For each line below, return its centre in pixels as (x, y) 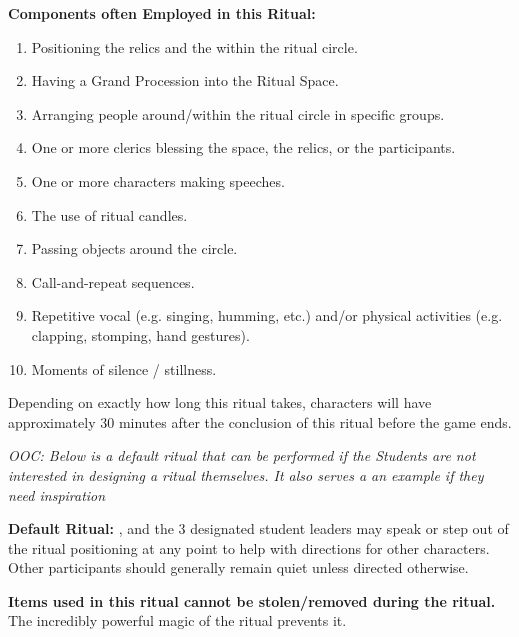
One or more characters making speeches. (158, 180)
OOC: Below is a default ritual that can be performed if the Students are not (242, 455)
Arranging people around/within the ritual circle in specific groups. (238, 113)
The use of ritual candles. (109, 214)
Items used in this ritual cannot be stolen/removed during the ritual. (252, 600)
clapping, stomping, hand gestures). (140, 334)
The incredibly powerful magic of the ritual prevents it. (177, 620)
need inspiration (57, 494)
